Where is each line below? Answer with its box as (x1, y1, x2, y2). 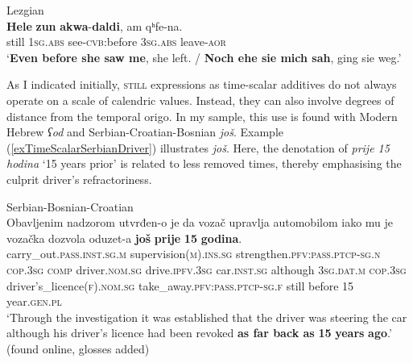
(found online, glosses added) (6, 340, 150, 357)
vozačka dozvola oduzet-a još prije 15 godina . (6, 229, 242, 246)
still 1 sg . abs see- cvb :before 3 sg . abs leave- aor (6, 33, 226, 50)
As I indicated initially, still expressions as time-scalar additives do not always (6, 76, 397, 93)
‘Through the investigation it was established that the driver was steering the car (6, 308, 407, 325)
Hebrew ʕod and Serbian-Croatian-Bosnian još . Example (6, 123, 284, 140)
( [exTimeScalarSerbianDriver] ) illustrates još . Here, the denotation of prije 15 (6, 139, 390, 156)
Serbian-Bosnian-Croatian (6, 198, 134, 215)
